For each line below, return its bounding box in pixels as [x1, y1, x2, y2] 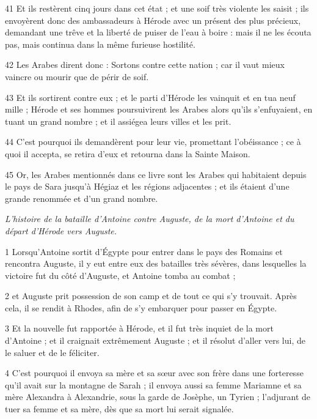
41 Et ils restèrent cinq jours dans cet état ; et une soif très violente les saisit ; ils [5, 2, 309, 14]
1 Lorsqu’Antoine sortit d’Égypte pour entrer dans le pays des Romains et [5, 245, 283, 258]
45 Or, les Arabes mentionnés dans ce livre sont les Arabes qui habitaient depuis [5, 168, 307, 180]
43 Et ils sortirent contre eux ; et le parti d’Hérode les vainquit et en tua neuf [5, 91, 296, 103]
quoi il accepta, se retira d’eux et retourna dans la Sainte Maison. [5, 147, 250, 160]
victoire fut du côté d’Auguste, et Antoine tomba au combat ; [5, 269, 236, 281]
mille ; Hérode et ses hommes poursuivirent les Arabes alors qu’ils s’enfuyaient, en [5, 103, 313, 116]
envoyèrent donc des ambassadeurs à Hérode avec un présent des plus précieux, [5, 13, 301, 26]
